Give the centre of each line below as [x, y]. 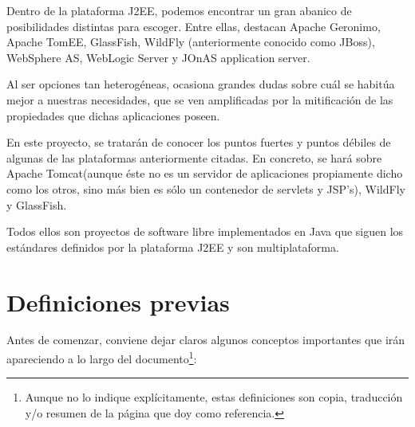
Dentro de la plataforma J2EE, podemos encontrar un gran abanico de [179, 10]
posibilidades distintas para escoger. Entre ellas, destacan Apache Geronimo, [194, 26]
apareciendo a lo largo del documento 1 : [102, 357]
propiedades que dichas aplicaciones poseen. [113, 115]
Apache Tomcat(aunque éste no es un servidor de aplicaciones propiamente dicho [205, 173]
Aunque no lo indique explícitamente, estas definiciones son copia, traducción [214, 397]
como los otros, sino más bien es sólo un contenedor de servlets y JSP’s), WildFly [206, 188]
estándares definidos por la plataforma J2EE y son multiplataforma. [173, 247]
